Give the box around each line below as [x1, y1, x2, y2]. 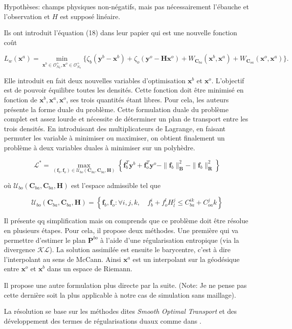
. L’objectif [211, 75, 245, 85]
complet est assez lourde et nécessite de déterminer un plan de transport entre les [4, 114, 248, 124]
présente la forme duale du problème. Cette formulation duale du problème [4, 104, 229, 114]
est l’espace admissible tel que [71, 180, 161, 190]
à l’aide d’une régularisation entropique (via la [100, 235, 239, 245]
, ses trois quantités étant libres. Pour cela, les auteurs [66, 94, 229, 105]
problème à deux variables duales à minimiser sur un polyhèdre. [4, 142, 195, 153]
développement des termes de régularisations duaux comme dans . [4, 315, 202, 326]
